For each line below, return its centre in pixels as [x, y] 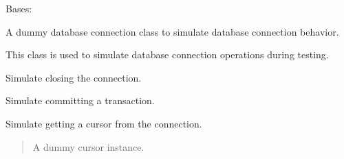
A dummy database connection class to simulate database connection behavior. [172, 31]
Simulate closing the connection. [74, 77]
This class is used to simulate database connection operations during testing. [167, 54]
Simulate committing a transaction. [80, 100]
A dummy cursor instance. [88, 146]
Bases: [19, 8]
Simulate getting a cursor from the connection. [104, 123]
